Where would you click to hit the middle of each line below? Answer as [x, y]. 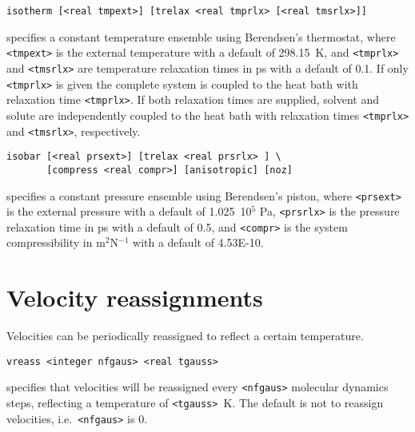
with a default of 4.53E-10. [198, 242]
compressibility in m [56, 242]
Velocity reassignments [135, 297]
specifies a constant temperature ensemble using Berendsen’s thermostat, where [201, 36]
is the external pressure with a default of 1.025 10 [129, 211]
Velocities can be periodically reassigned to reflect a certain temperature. [185, 336]
